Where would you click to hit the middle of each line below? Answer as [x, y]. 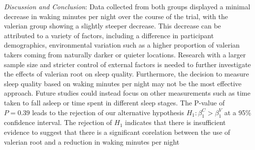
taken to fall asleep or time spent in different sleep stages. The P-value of [114, 102]
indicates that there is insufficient [175, 122]
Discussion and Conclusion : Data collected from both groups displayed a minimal [127, 6]
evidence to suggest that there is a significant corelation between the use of [117, 132]
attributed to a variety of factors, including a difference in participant [109, 35]
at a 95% [238, 112]
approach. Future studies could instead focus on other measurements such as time [127, 93]
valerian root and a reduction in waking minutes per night [92, 141]
